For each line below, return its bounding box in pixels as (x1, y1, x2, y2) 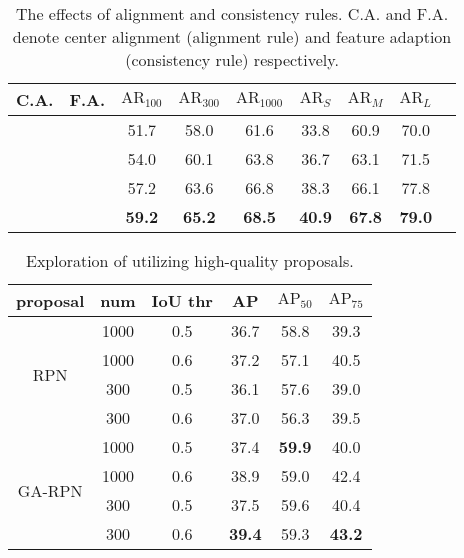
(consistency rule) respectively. (125, 48, 339, 71)
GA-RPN (17, 478, 83, 502)
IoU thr (151, 289, 213, 312)
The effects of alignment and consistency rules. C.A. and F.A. (15, 2, 449, 25)
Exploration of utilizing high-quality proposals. (25, 249, 354, 272)
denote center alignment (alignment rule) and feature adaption (12, 25, 452, 48)
